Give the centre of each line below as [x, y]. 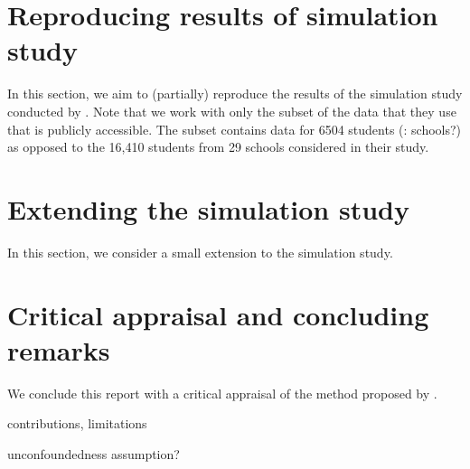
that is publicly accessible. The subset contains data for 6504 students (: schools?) [235, 129]
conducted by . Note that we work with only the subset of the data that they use [232, 111]
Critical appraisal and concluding [218, 314]
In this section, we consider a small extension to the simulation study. [200, 252]
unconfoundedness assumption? [94, 453]
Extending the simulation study [208, 208]
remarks [59, 349]
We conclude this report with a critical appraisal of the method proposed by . [222, 393]
